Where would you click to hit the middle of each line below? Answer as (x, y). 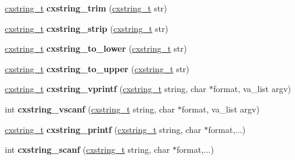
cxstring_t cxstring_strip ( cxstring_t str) (87, 28)
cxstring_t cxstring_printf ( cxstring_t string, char (103, 129)
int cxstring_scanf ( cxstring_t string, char (87, 149)
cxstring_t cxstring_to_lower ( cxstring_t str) (96, 48)
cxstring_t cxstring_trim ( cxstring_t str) (86, 8)
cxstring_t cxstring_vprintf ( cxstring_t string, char (106, 89)
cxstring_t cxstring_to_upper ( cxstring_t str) (97, 68)
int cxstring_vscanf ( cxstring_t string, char (90, 109)
